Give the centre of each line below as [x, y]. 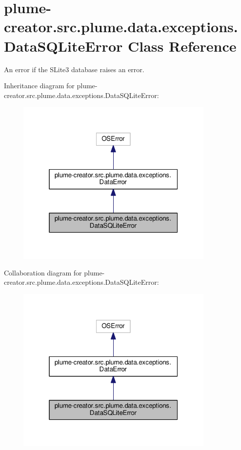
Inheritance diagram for [39, 86]
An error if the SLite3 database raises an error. [74, 69]
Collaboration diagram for [43, 272]
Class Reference [182, 46]
